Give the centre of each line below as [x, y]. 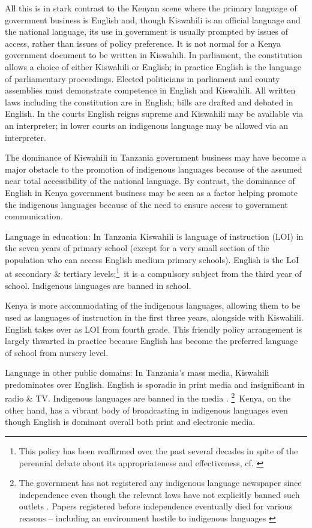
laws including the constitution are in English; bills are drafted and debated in [149, 102]
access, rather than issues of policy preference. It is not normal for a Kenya [143, 43]
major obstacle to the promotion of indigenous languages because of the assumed [154, 169]
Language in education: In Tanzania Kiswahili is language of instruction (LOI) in [154, 236]
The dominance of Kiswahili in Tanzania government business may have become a [156, 157]
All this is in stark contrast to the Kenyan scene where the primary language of [151, 8]
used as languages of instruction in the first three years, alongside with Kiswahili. [154, 317]
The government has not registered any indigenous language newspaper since [160, 483]
